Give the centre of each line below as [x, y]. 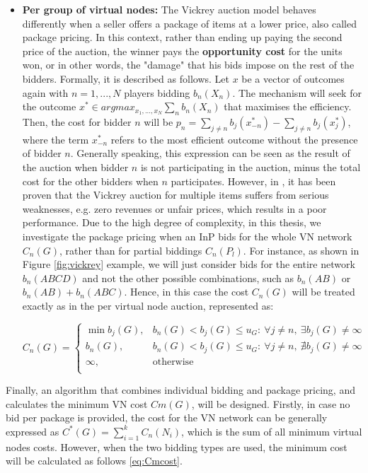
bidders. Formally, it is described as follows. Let [126, 78]
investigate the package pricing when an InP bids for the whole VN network [187, 236]
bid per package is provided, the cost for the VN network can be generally [167, 417]
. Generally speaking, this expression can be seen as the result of [210, 153]
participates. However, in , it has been [253, 181]
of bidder [42, 153]
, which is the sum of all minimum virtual [272, 431]
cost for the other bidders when [90, 181]
